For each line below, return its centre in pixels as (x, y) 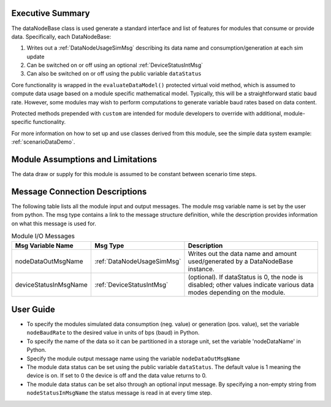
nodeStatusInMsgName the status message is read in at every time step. (120, 393)
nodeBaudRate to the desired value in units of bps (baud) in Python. (113, 333)
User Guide (33, 309)
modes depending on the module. (237, 292)
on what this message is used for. (54, 223)
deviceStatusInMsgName (51, 284)
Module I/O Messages (43, 236)
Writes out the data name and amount (242, 254)
